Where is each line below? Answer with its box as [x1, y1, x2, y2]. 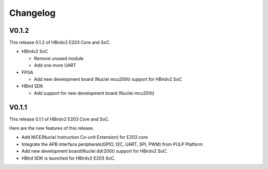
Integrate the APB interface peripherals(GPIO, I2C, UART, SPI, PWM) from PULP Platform [21, 141, 203, 147]
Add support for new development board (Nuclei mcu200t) [34, 90, 155, 96]
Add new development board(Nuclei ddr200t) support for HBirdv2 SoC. [21, 148, 168, 154]
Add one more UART [34, 62, 76, 68]
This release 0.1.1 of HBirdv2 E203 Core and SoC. [9, 116, 110, 122]
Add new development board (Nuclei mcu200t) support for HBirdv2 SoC [34, 76, 182, 82]
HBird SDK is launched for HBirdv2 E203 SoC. [21, 155, 116, 161]
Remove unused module [34, 55, 84, 61]
